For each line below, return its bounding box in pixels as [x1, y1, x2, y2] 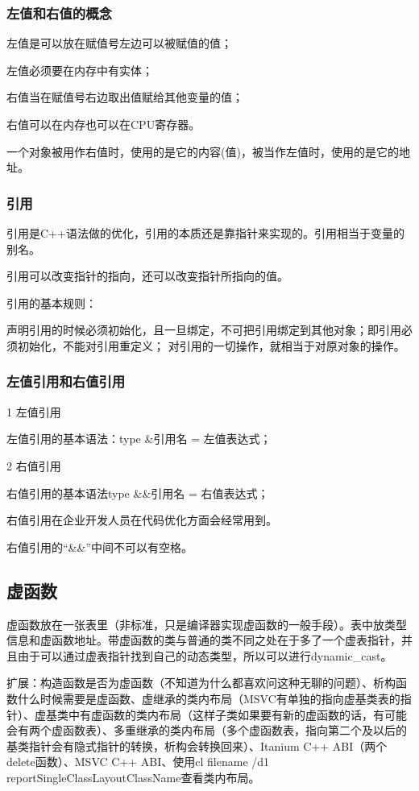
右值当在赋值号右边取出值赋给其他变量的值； [6, 89, 243, 106]
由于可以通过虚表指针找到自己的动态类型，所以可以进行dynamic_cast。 [17, 647, 392, 664]
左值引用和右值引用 [6, 371, 126, 391]
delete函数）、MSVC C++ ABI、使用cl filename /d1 [6, 753, 270, 770]
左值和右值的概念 [6, 2, 112, 23]
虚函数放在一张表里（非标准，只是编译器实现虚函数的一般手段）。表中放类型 [6, 615, 407, 632]
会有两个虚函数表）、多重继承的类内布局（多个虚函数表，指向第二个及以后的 [6, 722, 407, 739]
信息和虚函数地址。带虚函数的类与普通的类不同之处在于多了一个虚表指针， [6, 632, 401, 648]
